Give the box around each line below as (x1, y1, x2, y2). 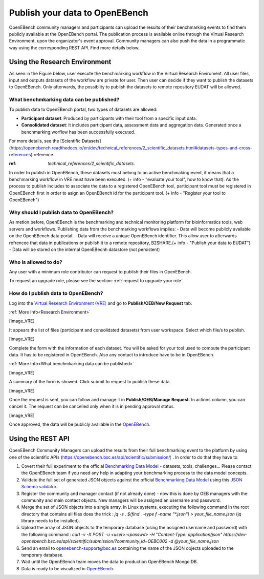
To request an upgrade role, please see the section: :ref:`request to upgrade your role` (9, 278, 183, 284)
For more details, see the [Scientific (9, 138, 81, 144)
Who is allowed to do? (9, 259, 63, 266)
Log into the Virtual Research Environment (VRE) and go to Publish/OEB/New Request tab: (9, 300, 193, 306)
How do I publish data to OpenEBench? (9, 290, 103, 297)
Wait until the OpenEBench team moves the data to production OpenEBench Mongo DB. (21, 559, 198, 565)
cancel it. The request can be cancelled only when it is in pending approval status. (9, 403, 175, 410)
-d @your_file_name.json (168, 538, 219, 544)
